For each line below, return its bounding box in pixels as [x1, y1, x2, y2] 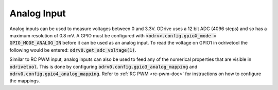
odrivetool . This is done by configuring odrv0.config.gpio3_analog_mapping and [9, 63, 198, 70]
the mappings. [9, 78, 40, 84]
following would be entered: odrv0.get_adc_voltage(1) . [9, 47, 136, 53]
